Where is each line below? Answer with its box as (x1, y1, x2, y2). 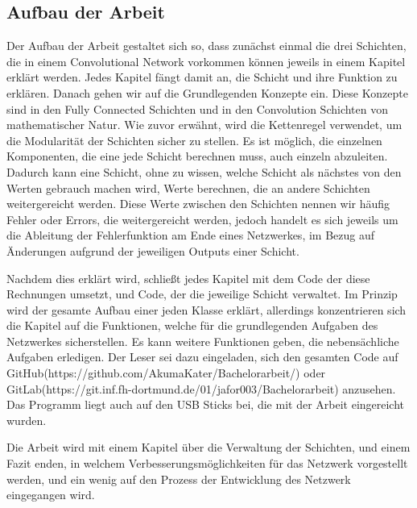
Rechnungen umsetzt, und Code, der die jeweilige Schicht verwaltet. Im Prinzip (6, 285, 398, 302)
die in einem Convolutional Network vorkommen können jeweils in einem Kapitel (6, 52, 406, 69)
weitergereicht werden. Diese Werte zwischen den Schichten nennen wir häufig (6, 195, 390, 212)
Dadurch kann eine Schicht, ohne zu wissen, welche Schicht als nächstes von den (6, 163, 402, 180)
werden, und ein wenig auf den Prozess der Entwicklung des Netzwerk (6, 470, 351, 487)
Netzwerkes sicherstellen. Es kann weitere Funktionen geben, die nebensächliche (6, 332, 399, 349)
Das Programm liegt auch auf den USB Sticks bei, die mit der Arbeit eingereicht (6, 396, 405, 413)
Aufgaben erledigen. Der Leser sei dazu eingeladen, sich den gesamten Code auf (6, 348, 398, 365)
